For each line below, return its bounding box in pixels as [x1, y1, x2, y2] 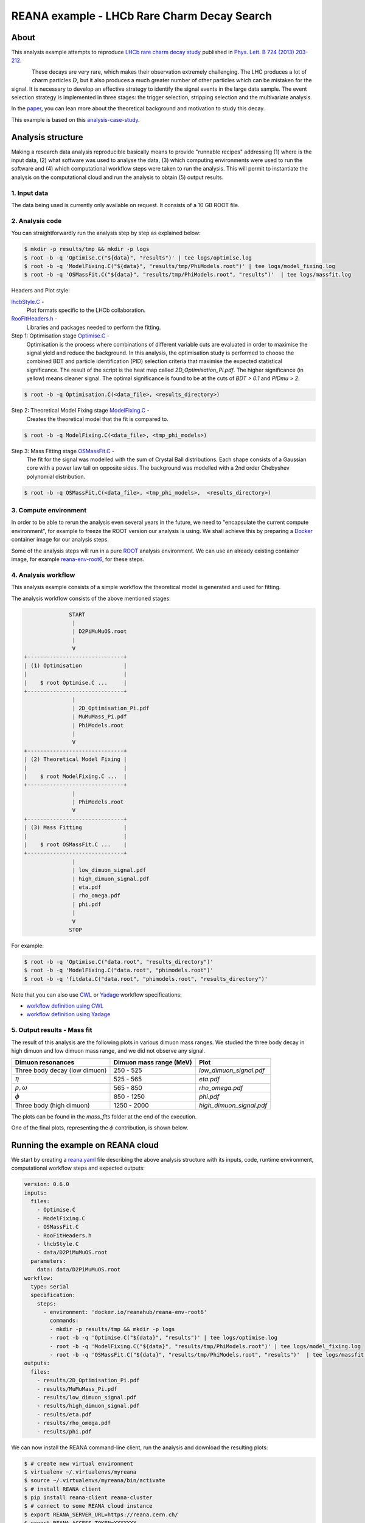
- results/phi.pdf [36, 1428, 92, 1435]
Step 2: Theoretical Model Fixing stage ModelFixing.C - [11, 407, 150, 414]
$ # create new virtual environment [24, 1460, 134, 1467]
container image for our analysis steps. [11, 536, 109, 543]
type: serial [30, 1283, 69, 1290]
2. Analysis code [11, 216, 62, 225]
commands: [49, 1317, 79, 1324]
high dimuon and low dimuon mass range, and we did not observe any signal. [11, 1047, 206, 1054]
